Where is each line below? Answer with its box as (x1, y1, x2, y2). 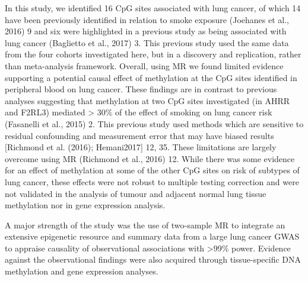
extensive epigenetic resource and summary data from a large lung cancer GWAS (5, 230, 300, 243)
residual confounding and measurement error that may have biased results (5, 129, 274, 141)
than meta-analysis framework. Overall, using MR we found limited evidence (5, 59, 284, 72)
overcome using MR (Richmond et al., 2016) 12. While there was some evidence (5, 152, 295, 164)
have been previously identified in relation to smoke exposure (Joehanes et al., (5, 13, 289, 25)
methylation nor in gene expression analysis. (5, 199, 166, 211)
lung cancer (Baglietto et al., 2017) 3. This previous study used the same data (5, 36, 289, 49)
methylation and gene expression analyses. (5, 265, 158, 277)
